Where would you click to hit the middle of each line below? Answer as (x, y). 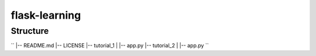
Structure (30, 31)
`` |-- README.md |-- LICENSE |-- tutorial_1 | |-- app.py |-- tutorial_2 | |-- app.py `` (110, 45)
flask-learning (46, 15)
